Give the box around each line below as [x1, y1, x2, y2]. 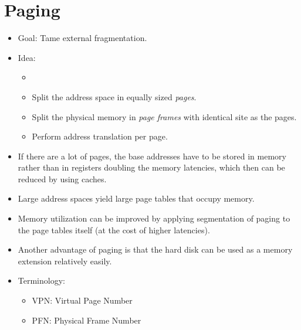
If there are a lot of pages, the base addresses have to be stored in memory [18, 149, 286, 162]
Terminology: [18, 274, 65, 287]
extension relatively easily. [18, 254, 112, 267]
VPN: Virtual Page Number [32, 294, 133, 307]
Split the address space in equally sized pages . [32, 90, 197, 103]
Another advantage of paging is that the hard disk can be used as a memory [18, 243, 293, 256]
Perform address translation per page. [32, 130, 168, 142]
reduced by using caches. [18, 172, 107, 185]
